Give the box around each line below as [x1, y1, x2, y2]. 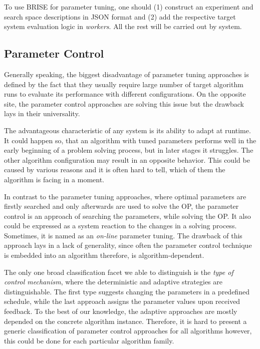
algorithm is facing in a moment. [4, 174, 105, 184]
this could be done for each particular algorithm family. [4, 335, 174, 345]
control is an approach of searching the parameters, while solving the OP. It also [4, 210, 251, 221]
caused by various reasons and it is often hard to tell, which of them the [4, 164, 225, 175]
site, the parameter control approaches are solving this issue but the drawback [4, 98, 244, 109]
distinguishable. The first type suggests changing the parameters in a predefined [4, 286, 249, 296]
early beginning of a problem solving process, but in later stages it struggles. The [4, 145, 253, 155]
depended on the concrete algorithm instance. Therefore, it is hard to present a [4, 315, 247, 326]
